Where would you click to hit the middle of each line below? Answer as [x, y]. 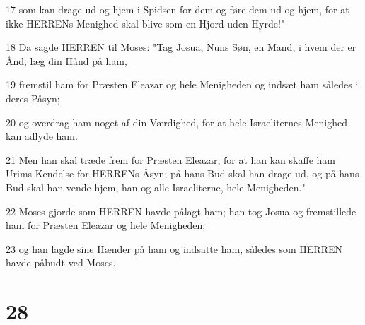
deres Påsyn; [33, 98]
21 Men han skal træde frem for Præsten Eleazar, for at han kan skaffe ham [170, 159]
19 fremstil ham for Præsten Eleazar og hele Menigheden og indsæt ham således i [182, 84]
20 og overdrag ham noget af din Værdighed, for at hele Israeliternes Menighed [177, 122]
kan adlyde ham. [42, 136]
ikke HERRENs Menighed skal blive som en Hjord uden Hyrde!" [145, 23]
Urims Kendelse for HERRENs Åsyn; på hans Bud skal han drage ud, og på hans [182, 173]
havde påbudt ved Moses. [61, 262]
